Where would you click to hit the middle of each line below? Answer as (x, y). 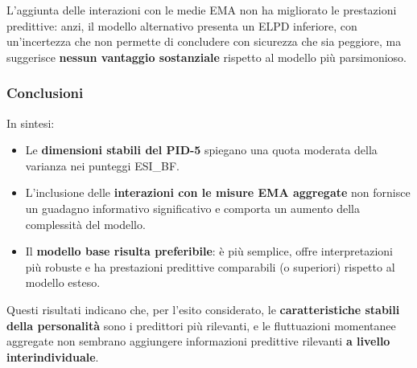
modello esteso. (63, 282)
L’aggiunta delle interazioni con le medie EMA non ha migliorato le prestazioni (202, 10)
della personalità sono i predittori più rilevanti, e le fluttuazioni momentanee (201, 325)
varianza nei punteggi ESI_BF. (102, 165)
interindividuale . (53, 356)
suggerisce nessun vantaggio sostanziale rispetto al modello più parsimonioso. (206, 57)
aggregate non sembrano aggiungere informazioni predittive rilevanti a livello (198, 341)
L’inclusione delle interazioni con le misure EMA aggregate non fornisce (218, 192)
